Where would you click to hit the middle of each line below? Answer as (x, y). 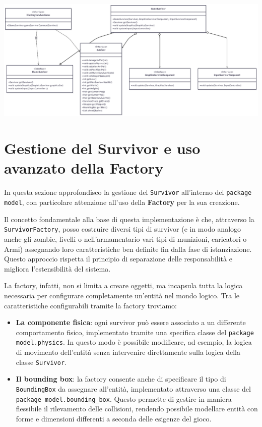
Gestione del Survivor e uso (102, 148)
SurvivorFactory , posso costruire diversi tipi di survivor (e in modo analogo (123, 229)
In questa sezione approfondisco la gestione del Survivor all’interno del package (128, 192)
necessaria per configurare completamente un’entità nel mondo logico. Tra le (122, 295)
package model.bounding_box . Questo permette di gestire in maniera (124, 398)
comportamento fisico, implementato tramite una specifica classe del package (135, 332)
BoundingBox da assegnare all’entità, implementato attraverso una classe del (133, 388)
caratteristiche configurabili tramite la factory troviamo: (90, 305)
